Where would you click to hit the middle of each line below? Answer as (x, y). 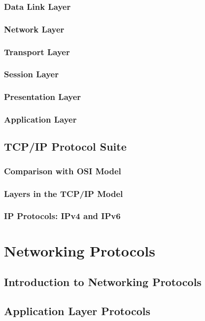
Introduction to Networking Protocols (103, 282)
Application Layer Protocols (77, 310)
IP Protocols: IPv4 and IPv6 (62, 216)
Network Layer (34, 29)
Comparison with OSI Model (63, 171)
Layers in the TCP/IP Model (64, 193)
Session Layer (31, 74)
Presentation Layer (43, 97)
